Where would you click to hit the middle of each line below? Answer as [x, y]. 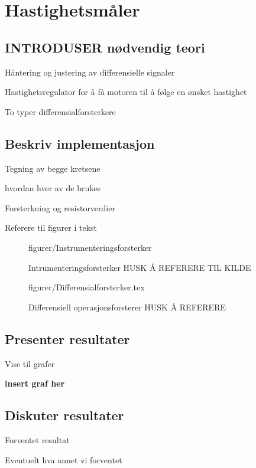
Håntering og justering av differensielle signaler [90, 72]
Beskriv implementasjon [80, 143]
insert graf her [35, 383]
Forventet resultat [37, 439]
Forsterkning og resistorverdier [60, 207]
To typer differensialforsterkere [60, 111]
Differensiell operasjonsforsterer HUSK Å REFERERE [127, 307]
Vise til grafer [30, 363]
